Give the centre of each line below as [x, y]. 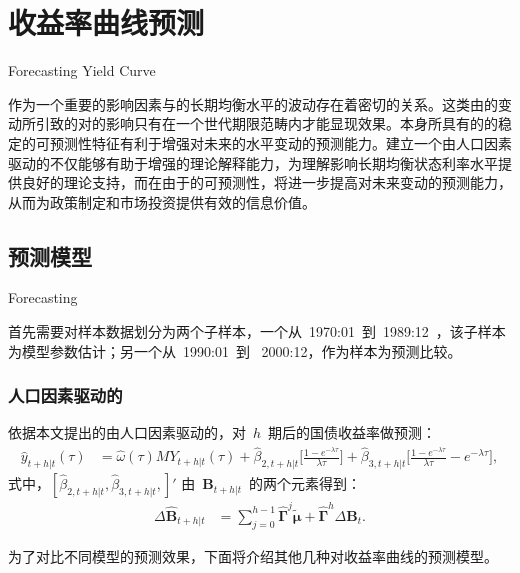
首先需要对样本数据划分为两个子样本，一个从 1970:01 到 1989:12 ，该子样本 [257, 331]
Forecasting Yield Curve [82, 70]
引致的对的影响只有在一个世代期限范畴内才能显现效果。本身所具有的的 [266, 123]
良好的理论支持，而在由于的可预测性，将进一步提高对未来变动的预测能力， [266, 182]
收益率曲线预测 [106, 22]
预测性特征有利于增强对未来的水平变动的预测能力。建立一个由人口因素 [280, 142]
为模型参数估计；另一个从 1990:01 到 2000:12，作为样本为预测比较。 [235, 350]
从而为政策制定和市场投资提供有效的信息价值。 [162, 201]
